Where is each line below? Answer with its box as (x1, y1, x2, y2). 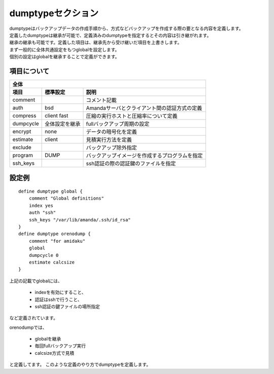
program (12, 152, 33, 159)
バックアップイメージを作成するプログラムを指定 (86, 152, 203, 159)
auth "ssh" (28, 210, 56, 215)
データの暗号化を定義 (86, 128, 137, 135)
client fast (45, 112, 68, 119)
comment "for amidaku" (28, 238, 86, 244)
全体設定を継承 (45, 121, 81, 128)
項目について (9, 66, 50, 76)
